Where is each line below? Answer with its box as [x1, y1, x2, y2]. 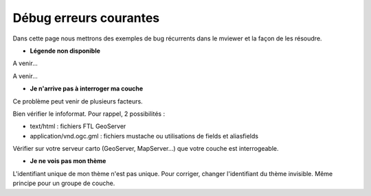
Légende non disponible [30, 47, 101, 55]
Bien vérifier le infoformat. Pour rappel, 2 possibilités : [12, 110, 165, 118]
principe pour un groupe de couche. [12, 179, 115, 188]
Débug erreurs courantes [12, 10, 160, 25]
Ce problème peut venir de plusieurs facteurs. [12, 97, 144, 106]
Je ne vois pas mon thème [30, 157, 106, 165]
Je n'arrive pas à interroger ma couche [30, 84, 144, 93]
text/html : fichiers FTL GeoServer [30, 122, 126, 130]
